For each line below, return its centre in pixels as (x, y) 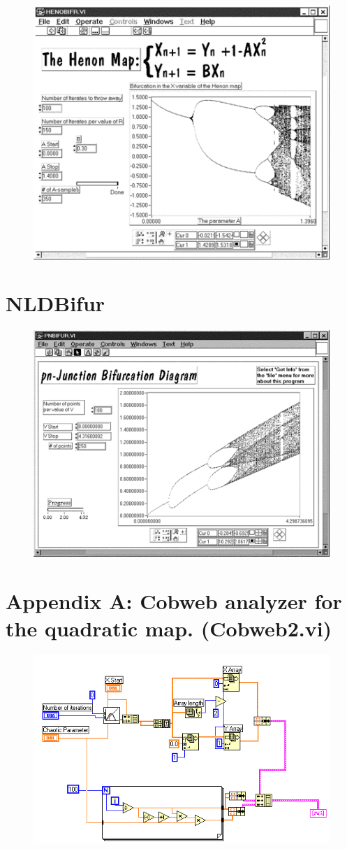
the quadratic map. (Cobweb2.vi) (169, 628)
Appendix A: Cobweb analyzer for (174, 601)
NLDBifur (56, 303)
